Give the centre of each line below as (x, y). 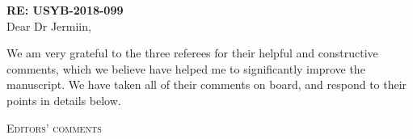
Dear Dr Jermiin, (49, 25)
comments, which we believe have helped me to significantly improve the (186, 68)
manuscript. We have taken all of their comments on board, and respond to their (207, 84)
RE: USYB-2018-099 (65, 10)
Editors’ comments (54, 127)
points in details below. (64, 100)
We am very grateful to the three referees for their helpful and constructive (192, 53)
